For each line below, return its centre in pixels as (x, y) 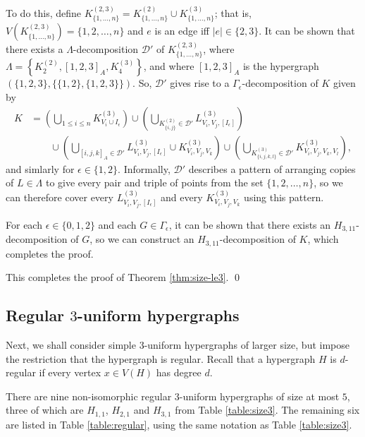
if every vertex (70, 372)
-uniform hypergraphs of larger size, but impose (247, 345)
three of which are (45, 410)
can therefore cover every (60, 197)
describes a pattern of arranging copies (272, 168)
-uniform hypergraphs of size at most (259, 396)
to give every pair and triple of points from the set (154, 182)
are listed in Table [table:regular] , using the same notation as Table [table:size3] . (179, 424)
